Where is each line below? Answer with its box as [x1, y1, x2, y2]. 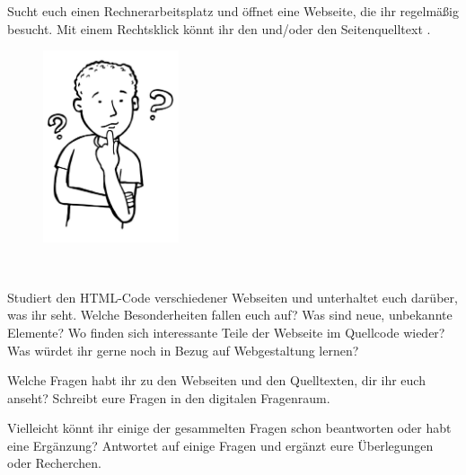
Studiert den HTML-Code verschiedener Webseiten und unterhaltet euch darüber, [7, 287, 458, 306]
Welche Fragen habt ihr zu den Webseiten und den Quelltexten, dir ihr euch [7, 371, 426, 390]
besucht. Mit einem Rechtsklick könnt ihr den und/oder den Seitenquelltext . [7, 19, 431, 38]
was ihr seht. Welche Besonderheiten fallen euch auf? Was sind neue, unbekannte [7, 305, 453, 324]
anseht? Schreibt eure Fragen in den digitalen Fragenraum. [7, 388, 330, 407]
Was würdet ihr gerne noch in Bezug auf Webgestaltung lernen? [7, 340, 359, 359]
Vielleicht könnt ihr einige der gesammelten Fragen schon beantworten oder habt [7, 418, 452, 437]
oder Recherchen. [7, 453, 101, 472]
